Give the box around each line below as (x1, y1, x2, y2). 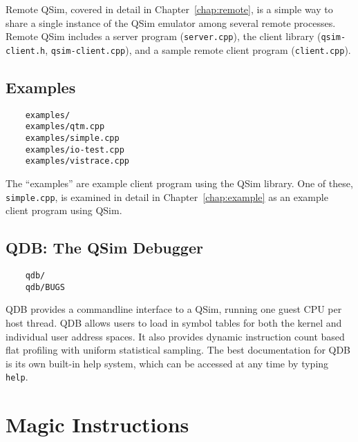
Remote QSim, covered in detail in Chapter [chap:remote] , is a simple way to (6, 2, 333, 16)
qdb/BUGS (25, 282, 65, 292)
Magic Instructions (6, 410, 189, 439)
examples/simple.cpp (25, 133, 120, 144)
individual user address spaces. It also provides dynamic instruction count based (6, 329, 345, 343)
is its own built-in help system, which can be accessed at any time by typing (6, 356, 329, 370)
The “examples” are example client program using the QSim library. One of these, (6, 175, 353, 190)
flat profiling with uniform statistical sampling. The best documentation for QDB (6, 343, 351, 357)
